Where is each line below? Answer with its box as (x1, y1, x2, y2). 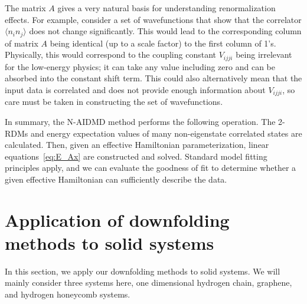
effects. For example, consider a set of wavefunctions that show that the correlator (5, 13, 302, 25)
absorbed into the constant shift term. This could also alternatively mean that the (5, 72, 302, 84)
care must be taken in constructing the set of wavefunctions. (5, 95, 223, 108)
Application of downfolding (5, 207, 230, 232)
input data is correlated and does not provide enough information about (5, 83, 266, 95)
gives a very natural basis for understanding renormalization (57, 2, 276, 14)
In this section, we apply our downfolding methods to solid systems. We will (5, 265, 280, 277)
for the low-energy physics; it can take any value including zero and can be (5, 60, 275, 72)
